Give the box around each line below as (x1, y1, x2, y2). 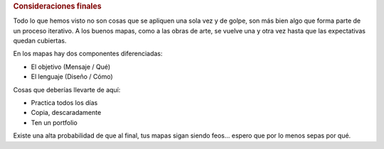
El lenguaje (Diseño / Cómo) (31, 72, 113, 81)
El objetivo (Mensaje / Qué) (31, 62, 111, 71)
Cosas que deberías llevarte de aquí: (13, 85, 121, 94)
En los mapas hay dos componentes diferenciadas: (13, 50, 163, 58)
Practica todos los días (31, 99, 98, 106)
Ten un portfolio (31, 118, 78, 127)
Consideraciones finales (13, 1, 102, 11)
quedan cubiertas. (13, 36, 67, 45)
